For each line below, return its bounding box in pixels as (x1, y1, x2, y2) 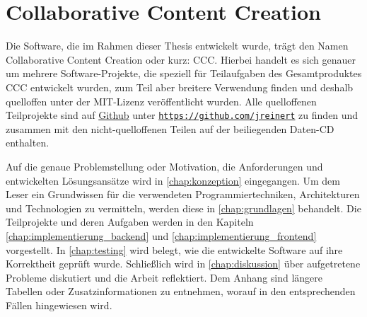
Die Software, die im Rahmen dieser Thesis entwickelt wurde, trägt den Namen (6, 38, 349, 53)
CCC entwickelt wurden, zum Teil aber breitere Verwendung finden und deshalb (6, 79, 354, 94)
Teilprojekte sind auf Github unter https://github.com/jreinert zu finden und (6, 108, 359, 122)
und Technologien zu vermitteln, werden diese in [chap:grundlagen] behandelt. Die (6, 200, 361, 215)
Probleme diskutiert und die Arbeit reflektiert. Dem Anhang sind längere (6, 270, 323, 284)
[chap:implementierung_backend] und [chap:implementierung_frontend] (6, 228, 317, 243)
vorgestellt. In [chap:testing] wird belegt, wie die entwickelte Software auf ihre (6, 242, 343, 257)
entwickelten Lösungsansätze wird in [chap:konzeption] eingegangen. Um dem (6, 173, 340, 188)
